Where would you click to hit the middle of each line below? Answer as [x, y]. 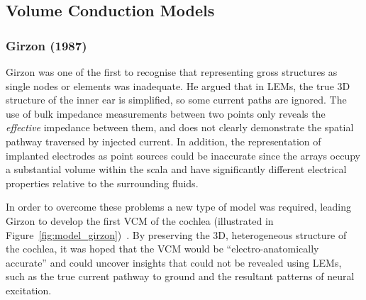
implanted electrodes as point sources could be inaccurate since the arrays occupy [183, 155]
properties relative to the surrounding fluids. [102, 183]
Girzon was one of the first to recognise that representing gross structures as [172, 72]
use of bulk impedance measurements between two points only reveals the [166, 113]
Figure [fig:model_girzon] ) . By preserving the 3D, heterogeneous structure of [176, 234]
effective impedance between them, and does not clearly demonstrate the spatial [180, 127]
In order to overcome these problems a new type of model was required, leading [178, 207]
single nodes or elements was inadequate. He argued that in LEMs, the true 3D [178, 85]
